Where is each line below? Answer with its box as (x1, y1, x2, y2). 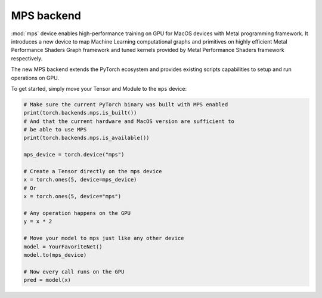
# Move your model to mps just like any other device (23, 235, 184, 242)
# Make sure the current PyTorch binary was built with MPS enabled (23, 101, 228, 107)
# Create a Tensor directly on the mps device (23, 168, 162, 174)
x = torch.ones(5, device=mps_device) (23, 176, 137, 183)
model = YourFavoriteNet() (23, 243, 103, 250)
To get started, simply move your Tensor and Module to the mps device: (11, 85, 187, 92)
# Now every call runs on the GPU (23, 268, 125, 275)
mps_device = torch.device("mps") (23, 151, 125, 158)
